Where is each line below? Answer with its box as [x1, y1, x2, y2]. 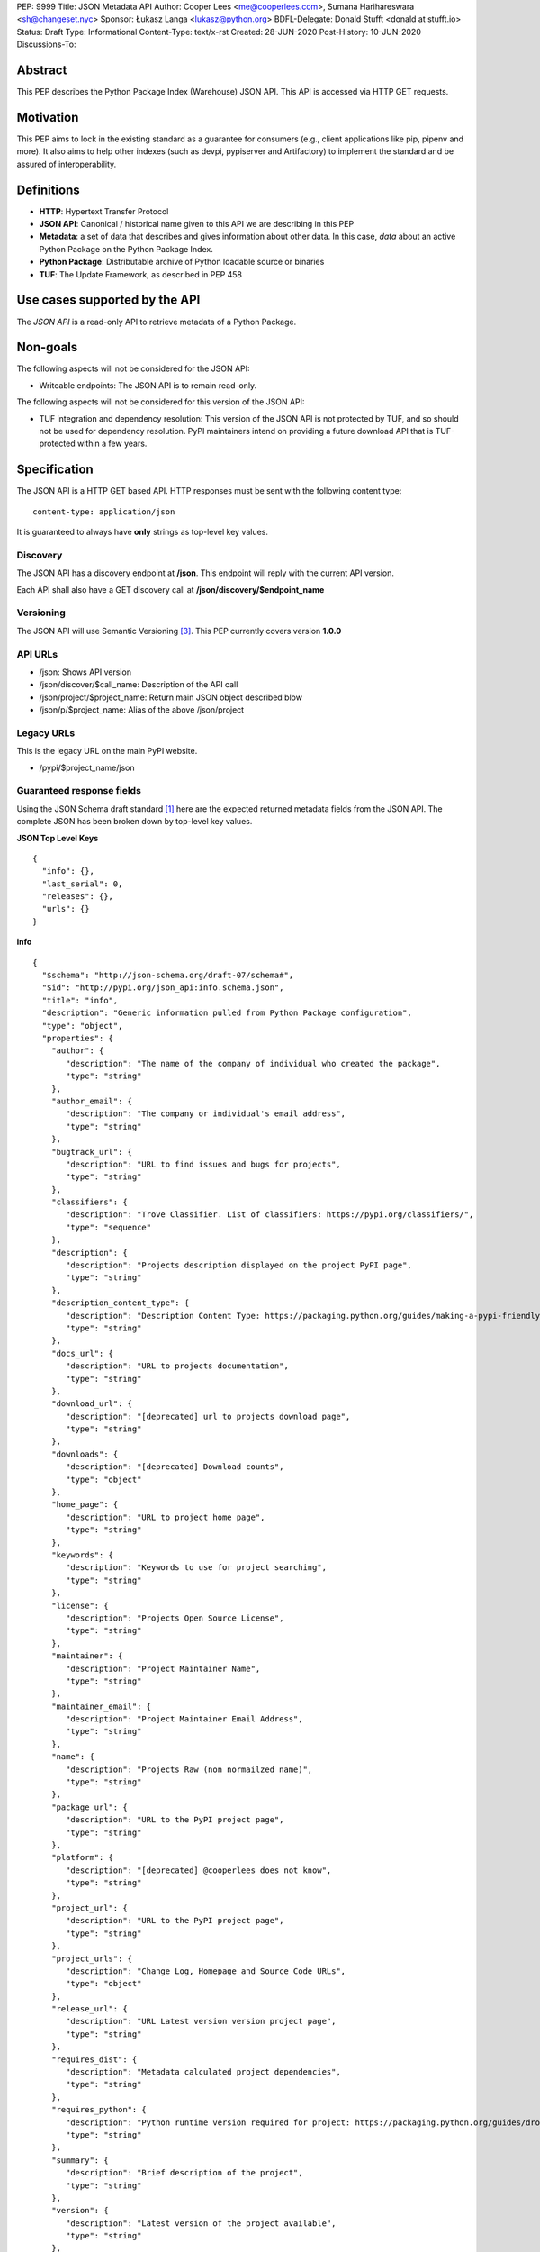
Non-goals [16, 340, 78, 355]
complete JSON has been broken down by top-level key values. [16, 816, 253, 827]
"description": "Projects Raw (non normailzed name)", [66, 1764, 313, 1775]
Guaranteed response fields [16, 785, 141, 797]
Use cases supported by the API [16, 293, 201, 308]
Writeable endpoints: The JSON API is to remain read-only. [39, 379, 257, 391]
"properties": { [41, 1032, 114, 1043]
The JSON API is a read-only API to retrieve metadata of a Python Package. [16, 316, 297, 327]
